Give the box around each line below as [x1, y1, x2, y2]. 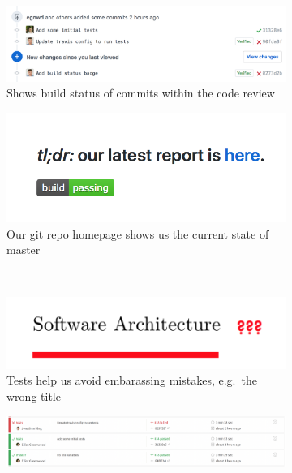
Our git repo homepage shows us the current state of [6, 225, 269, 242]
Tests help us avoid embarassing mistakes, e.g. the [6, 372, 257, 389]
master [6, 241, 41, 258]
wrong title [6, 388, 61, 404]
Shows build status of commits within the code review [6, 84, 275, 101]
